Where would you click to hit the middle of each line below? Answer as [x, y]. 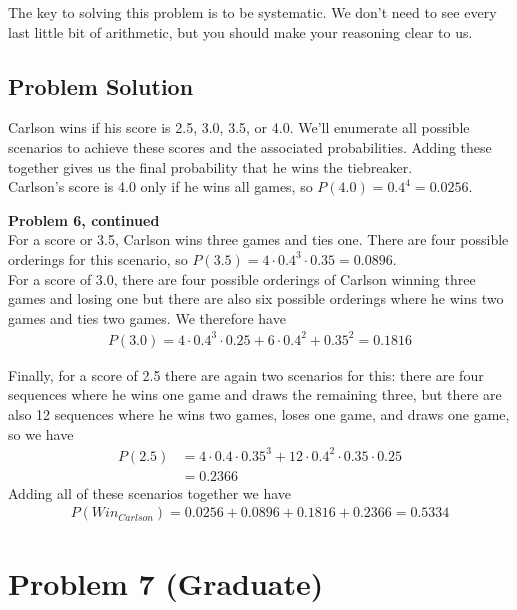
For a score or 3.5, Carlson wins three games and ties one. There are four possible [258, 239]
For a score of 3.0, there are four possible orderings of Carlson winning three [242, 278]
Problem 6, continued [84, 219]
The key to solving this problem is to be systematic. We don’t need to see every [252, 12]
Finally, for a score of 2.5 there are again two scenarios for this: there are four [246, 374]
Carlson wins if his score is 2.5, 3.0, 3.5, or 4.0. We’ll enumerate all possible [239, 127]
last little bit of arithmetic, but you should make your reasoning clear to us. [240, 31]
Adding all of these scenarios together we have [149, 492]
